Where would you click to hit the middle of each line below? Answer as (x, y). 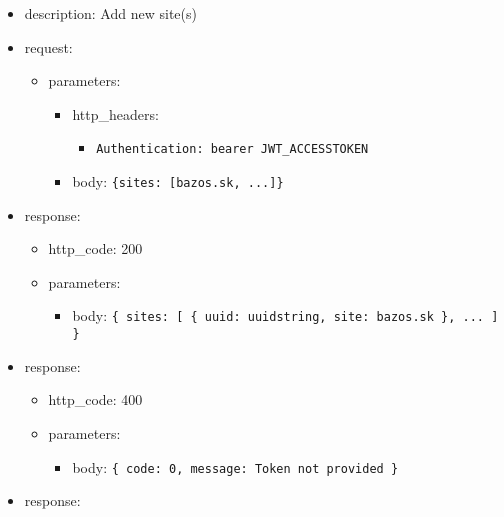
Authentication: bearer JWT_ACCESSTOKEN (232, 149)
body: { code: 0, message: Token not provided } (235, 466)
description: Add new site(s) (110, 13)
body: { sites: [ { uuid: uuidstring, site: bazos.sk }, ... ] (285, 315)
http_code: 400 (95, 399)
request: (48, 46)
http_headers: (115, 113)
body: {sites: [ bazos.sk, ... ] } (178, 181)
